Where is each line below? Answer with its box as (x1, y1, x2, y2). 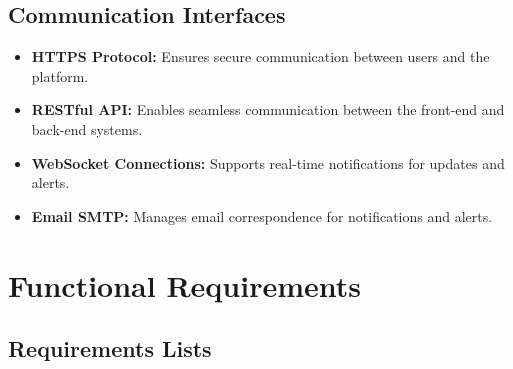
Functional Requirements (8, 264, 361, 305)
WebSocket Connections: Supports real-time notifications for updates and (31, 152, 505, 173)
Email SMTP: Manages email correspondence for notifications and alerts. (31, 205, 493, 226)
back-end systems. (31, 118, 143, 139)
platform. (31, 65, 89, 86)
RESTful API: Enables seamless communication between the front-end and (31, 99, 505, 120)
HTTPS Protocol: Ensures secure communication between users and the (31, 46, 490, 67)
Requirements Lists (8, 333, 212, 364)
